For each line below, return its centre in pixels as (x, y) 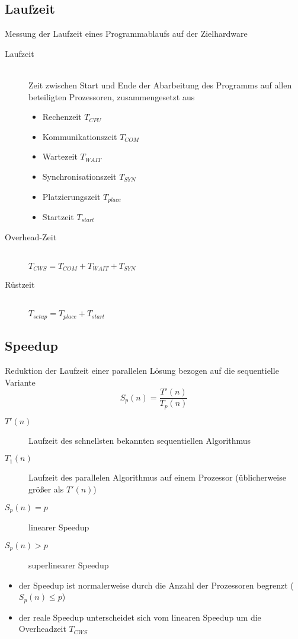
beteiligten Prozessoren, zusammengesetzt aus (112, 96)
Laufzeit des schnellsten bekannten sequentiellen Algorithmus (140, 440)
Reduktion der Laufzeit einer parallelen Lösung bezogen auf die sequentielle (142, 371)
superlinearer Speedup (69, 565)
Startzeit (58, 217)
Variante (20, 382)
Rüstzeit (20, 284)
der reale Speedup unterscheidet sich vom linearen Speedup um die (140, 617)
